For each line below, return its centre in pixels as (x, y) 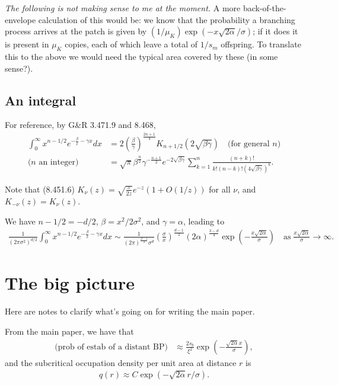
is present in (27, 44)
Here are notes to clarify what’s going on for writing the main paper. (130, 311)
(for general (249, 144)
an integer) (59, 162)
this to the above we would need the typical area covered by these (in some (141, 56)
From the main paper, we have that (69, 331)
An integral (41, 100)
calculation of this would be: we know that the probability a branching (167, 19)
